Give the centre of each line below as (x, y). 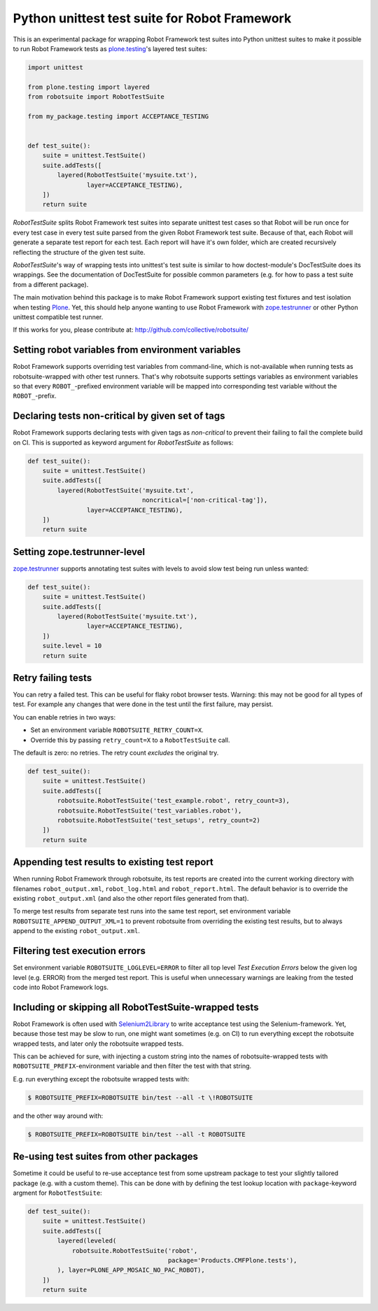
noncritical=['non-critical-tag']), (205, 500)
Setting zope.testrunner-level (79, 552)
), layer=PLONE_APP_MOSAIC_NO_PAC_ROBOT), (131, 1270)
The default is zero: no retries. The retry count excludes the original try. (116, 753)
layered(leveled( (87, 1241)
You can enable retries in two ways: (64, 717)
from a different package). (51, 284)
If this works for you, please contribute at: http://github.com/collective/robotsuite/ (131, 330)
